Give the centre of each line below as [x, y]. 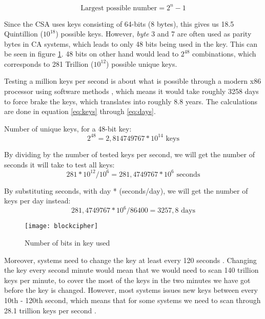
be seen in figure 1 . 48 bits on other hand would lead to [91, 54]
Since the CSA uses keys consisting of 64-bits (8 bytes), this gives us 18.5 [119, 23]
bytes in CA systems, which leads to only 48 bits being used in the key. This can [131, 43]
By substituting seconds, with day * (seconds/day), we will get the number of [126, 190]
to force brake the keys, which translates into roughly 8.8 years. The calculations [131, 101]
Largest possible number [119, 8]
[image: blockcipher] [62, 226]
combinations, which [224, 54]
